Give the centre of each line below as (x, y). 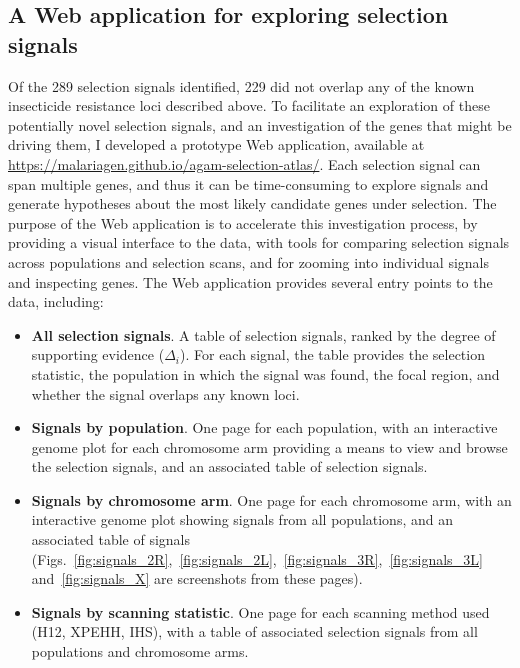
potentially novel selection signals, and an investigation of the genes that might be (260, 124)
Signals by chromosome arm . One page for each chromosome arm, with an (271, 499)
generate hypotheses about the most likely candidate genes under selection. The (252, 203)
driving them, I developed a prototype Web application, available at (216, 144)
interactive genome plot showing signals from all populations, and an (242, 519)
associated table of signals (110, 539)
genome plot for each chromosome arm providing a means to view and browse (269, 446)
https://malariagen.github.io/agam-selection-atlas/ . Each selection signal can (244, 163)
